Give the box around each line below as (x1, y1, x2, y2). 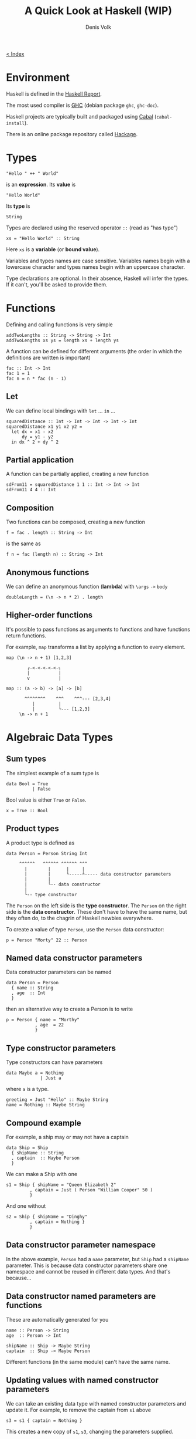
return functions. (6, 632, 47, 639)
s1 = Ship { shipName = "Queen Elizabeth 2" (6, 1182, 116, 1188)
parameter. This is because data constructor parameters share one (6, 1262, 168, 1269)
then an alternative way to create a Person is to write (6, 1005, 133, 1013)
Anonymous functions (6, 568, 90, 577)
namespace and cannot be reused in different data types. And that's (6, 1268, 171, 1275)
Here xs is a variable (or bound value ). (6, 245, 100, 253)
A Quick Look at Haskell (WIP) (24, 4, 173, 18)
